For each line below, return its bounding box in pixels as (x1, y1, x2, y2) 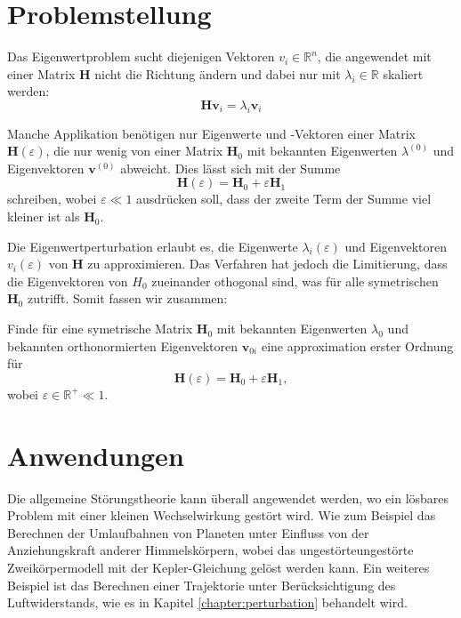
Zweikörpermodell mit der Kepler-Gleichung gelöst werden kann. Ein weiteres (7, 558, 430, 576)
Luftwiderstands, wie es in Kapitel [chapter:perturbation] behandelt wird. (7, 593, 408, 612)
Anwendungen (7, 437, 184, 473)
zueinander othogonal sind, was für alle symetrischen (151, 271, 439, 290)
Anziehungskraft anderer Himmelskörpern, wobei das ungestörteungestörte (7, 541, 414, 559)
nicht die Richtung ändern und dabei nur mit (94, 64, 341, 83)
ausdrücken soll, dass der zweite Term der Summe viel (136, 189, 432, 208)
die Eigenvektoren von (7, 271, 128, 290)
